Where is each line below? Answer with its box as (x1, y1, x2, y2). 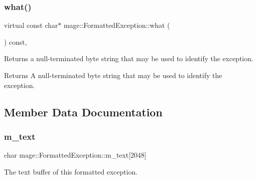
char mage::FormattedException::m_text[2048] (4, 150, 146, 160)
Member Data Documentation (4, 104, 163, 119)
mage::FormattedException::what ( (63, 20, 170, 30)
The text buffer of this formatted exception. (4, 166, 138, 177)
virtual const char (4, 20, 58, 30)
